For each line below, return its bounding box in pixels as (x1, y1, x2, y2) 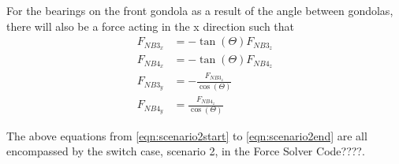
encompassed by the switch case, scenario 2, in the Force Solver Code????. (6, 143, 365, 159)
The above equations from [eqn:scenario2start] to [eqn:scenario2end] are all (6, 127, 367, 143)
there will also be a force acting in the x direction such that (6, 17, 295, 34)
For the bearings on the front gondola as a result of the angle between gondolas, (6, 2, 393, 18)
